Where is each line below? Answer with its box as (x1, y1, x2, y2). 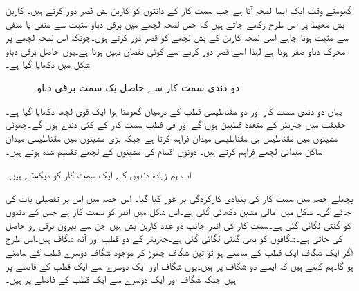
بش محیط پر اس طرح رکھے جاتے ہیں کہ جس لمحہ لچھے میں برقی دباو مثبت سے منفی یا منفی (6, 16, 344, 30)
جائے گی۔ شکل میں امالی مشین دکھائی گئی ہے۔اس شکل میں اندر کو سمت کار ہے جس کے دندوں (6, 204, 351, 218)
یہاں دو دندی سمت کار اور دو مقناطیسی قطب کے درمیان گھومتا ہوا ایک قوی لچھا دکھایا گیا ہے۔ (6, 103, 342, 118)
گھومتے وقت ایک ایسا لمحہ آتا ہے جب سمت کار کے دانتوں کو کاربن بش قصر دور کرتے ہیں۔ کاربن (6, 3, 351, 17)
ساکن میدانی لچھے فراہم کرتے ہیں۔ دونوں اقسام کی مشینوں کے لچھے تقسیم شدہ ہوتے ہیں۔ (6, 144, 323, 158)
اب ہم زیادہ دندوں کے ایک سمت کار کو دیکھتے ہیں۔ (6, 167, 192, 181)
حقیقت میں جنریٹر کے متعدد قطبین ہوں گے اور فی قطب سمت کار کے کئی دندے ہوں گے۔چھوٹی (6, 117, 347, 131)
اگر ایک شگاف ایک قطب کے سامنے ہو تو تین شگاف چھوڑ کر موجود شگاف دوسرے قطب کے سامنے (6, 244, 353, 259)
